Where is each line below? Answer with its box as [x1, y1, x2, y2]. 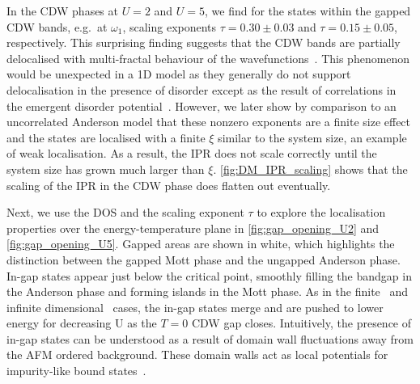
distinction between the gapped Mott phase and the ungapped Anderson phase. [6, 251, 401, 268]
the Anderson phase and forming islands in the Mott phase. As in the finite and [6, 283, 409, 300]
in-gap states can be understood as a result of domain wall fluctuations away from [6, 330, 414, 347]
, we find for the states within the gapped [205, 2, 411, 19]
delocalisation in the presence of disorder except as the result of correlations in [6, 81, 397, 98]
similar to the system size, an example [218, 129, 407, 146]
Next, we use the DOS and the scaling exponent [6, 204, 244, 221]
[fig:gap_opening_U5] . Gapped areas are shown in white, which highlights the [6, 235, 395, 252]
